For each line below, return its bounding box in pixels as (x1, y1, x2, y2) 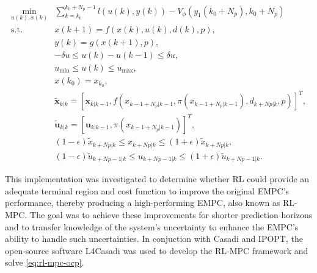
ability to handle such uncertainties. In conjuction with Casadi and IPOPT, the (5, 232, 303, 245)
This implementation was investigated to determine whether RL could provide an (5, 172, 310, 185)
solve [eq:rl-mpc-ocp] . (5, 256, 84, 269)
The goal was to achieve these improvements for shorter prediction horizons (30, 208, 313, 221)
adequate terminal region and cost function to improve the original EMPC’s (5, 184, 290, 197)
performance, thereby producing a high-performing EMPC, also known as (5, 196, 280, 209)
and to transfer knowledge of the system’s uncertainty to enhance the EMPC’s (5, 220, 299, 233)
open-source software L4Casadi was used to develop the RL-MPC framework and (5, 244, 308, 257)
